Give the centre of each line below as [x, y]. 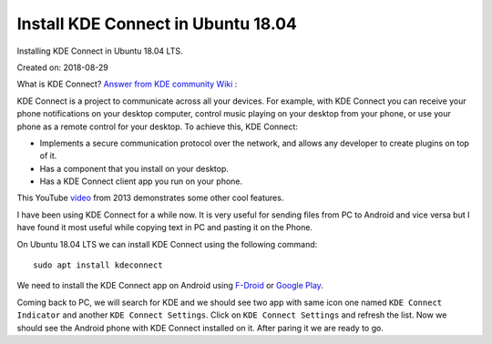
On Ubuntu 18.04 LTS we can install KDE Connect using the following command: [167, 244]
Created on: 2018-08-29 [63, 67]
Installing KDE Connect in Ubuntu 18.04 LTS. [100, 51]
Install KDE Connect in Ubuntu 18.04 [157, 24]
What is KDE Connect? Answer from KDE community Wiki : [127, 84]
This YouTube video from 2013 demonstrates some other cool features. [150, 198]
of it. [48, 156]
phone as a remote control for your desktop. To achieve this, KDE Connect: [157, 126]
